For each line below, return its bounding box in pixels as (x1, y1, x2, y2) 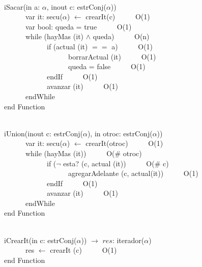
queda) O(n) (93, 31, 150, 42)
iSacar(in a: (4, 1, 40, 12)
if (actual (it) (46, 41, 88, 51)
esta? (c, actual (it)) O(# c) (63, 158, 169, 168)
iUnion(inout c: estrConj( (4, 128, 83, 138)
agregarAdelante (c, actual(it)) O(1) (68, 168, 198, 179)
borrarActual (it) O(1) (68, 51, 156, 62)
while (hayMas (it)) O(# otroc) (25, 147, 142, 158)
